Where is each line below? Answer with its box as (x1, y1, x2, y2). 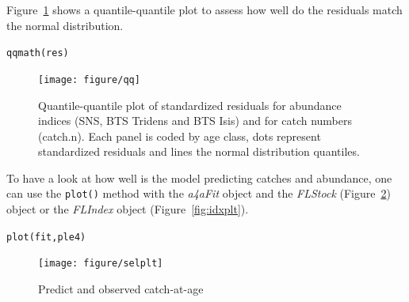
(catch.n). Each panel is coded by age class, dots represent (38, 127, 321, 144)
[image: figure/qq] (38, 74, 140, 85)
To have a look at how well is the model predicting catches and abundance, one (6, 169, 392, 186)
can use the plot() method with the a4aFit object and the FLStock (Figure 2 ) (6, 185, 391, 202)
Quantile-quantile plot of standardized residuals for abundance (38, 96, 342, 113)
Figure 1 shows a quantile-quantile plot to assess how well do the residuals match (6, 2, 403, 17)
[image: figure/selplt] (38, 258, 163, 270)
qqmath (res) (6, 47, 69, 59)
